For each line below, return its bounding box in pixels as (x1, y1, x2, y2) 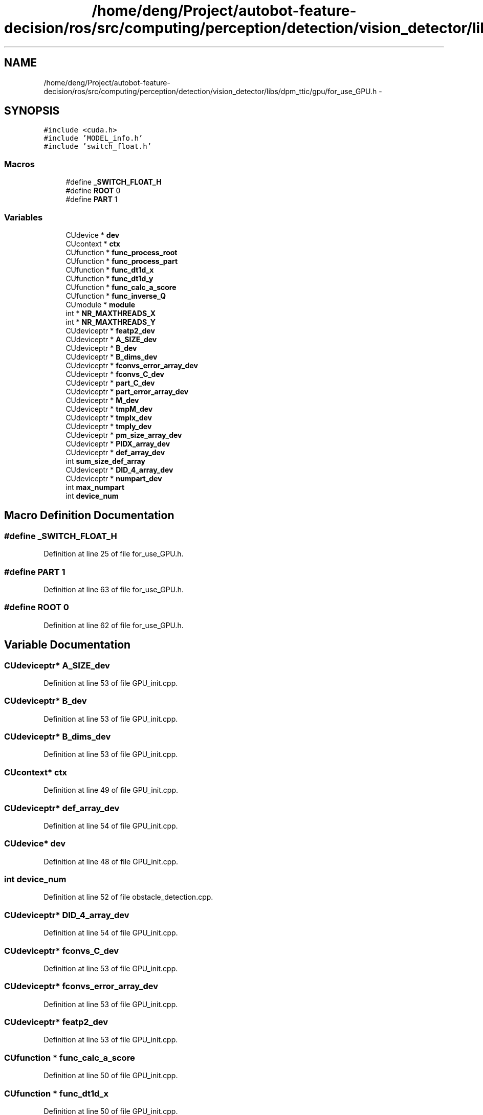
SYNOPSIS (4, 104, 60, 118)
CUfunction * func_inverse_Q (65, 291, 166, 300)
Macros (4, 159, 35, 169)
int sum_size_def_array (65, 456, 145, 465)
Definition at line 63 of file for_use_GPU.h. (43, 585, 184, 594)
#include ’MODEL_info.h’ (43, 134, 143, 143)
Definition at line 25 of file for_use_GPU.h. (43, 549, 184, 559)
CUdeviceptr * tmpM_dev (65, 404, 153, 413)
